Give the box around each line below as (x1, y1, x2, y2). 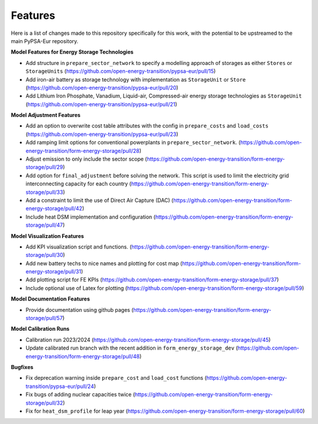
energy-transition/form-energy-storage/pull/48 (25, 353, 140, 360)
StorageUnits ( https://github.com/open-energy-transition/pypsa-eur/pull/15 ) (25, 68, 216, 75)
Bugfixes (11, 364, 34, 370)
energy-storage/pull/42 (25, 205, 82, 212)
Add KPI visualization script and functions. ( (25, 243, 132, 250)
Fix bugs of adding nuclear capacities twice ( (25, 391, 135, 398)
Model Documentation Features (11, 295, 91, 302)
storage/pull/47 (25, 221, 63, 229)
